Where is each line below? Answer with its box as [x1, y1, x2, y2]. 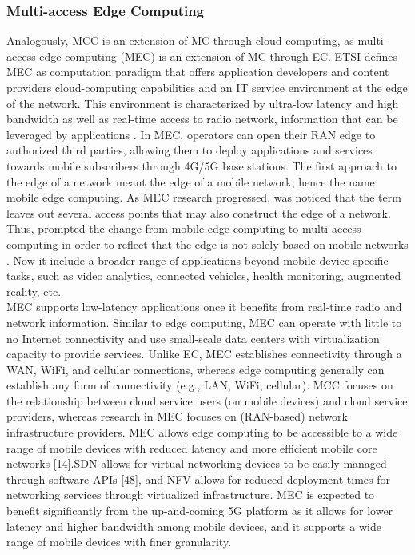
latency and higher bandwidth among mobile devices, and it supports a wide [6, 517, 381, 534]
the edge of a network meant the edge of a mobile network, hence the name [6, 173, 375, 190]
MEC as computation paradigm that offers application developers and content [6, 63, 389, 80]
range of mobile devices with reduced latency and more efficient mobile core [6, 439, 377, 456]
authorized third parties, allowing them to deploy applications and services [6, 142, 373, 158]
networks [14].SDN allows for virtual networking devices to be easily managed [6, 455, 387, 472]
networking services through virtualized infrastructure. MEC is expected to [6, 486, 375, 503]
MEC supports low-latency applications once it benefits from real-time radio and [6, 298, 402, 315]
